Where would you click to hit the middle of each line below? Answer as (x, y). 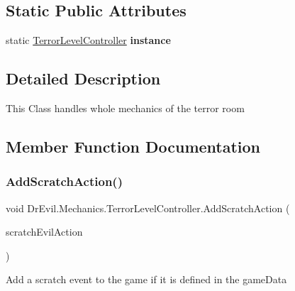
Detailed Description (83, 78)
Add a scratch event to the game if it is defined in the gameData (146, 279)
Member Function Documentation (133, 146)
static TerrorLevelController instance (88, 40)
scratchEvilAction (44, 232)
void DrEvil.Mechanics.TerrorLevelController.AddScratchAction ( (148, 208)
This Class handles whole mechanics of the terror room (125, 108)
